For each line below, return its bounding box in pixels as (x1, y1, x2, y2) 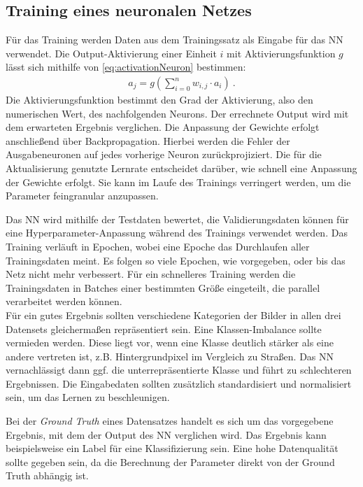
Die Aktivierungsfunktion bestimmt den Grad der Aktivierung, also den (6, 92, 313, 107)
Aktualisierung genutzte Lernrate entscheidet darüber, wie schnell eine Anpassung (6, 160, 357, 175)
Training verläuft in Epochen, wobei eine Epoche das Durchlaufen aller (6, 239, 310, 253)
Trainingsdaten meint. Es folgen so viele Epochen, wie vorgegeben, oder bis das (6, 253, 346, 267)
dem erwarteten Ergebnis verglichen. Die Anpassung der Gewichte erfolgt (6, 120, 320, 134)
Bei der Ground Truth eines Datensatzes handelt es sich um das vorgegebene (6, 414, 334, 428)
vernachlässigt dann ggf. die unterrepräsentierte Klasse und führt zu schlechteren (6, 362, 352, 377)
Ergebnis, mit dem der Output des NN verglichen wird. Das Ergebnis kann (6, 427, 327, 442)
